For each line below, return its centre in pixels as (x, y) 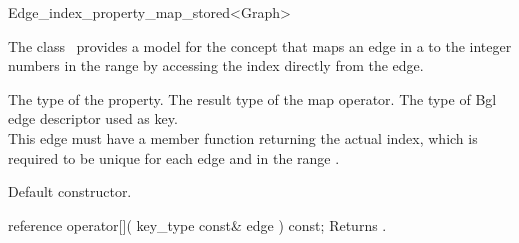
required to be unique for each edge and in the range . (174, 157)
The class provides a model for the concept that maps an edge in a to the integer (260, 45)
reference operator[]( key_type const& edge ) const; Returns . (197, 224)
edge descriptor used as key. (93, 118)
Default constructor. (70, 191)
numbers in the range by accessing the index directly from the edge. (216, 65)
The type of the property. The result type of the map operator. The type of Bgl (252, 98)
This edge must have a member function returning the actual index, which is (243, 137)
